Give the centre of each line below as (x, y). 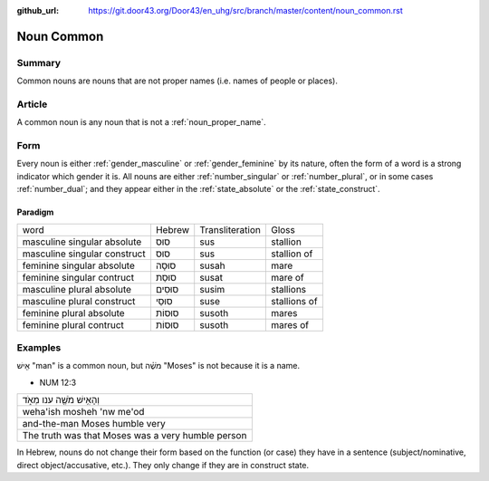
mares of (290, 324)
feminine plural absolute (74, 313)
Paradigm (35, 212)
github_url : (38, 10)
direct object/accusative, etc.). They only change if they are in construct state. (163, 465)
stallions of (294, 301)
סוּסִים (167, 289)
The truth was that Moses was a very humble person (134, 436)
